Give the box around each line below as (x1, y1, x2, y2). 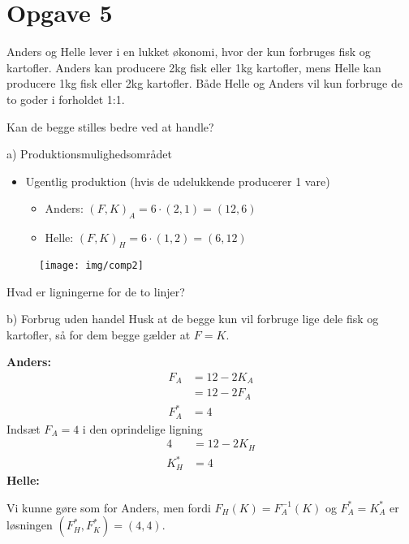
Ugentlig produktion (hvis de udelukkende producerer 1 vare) (25, 172, 330, 189)
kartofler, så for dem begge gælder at (6, 326, 191, 343)
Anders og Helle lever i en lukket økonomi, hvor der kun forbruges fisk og (6, 43, 371, 60)
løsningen (6, 516, 53, 533)
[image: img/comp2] (39, 259, 144, 271)
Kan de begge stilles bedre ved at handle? (6, 118, 214, 135)
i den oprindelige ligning (82, 420, 203, 437)
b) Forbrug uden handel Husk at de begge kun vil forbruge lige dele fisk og (6, 310, 379, 327)
